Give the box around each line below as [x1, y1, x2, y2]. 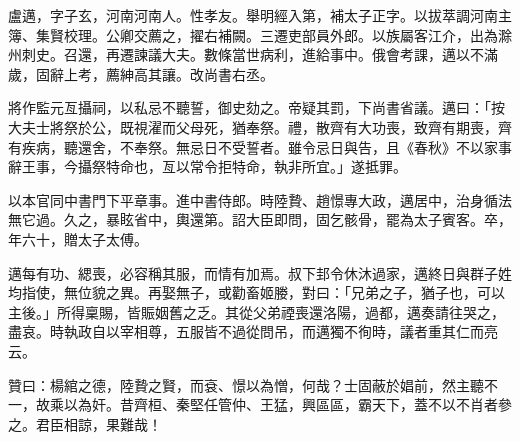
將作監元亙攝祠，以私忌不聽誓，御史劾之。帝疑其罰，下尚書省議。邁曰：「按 [8, 97, 505, 118]
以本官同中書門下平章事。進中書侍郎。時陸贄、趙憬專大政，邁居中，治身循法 [8, 189, 512, 210]
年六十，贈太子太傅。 [8, 228, 148, 249]
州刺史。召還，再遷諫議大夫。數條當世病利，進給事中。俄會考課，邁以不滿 [8, 44, 498, 65]
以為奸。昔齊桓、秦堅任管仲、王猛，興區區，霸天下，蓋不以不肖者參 [63, 394, 512, 415]
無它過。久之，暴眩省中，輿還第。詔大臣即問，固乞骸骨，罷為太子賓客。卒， [8, 209, 512, 230]
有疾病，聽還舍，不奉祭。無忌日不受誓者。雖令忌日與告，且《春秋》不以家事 [8, 136, 512, 157]
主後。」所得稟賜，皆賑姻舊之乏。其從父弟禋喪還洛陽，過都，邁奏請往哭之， [8, 301, 505, 322]
